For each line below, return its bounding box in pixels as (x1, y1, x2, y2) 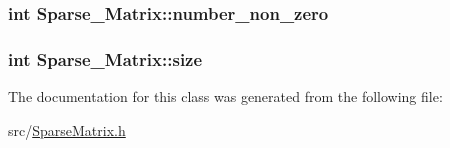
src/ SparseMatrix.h (8, 119, 126, 140)
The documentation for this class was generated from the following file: (8, 86, 443, 107)
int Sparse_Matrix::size (8, 46, 203, 71)
